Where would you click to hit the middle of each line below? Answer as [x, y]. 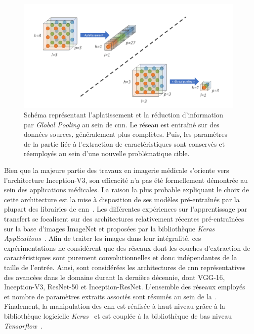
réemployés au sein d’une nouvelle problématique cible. [107, 153]
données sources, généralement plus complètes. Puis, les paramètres [126, 134]
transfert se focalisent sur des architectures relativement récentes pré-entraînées [124, 219]
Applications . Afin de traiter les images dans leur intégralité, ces [103, 238]
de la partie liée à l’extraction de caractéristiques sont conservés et [124, 143]
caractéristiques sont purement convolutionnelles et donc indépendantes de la [121, 257]
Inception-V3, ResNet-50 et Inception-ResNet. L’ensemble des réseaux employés [125, 287]
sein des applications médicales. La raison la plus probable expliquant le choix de [127, 190]
